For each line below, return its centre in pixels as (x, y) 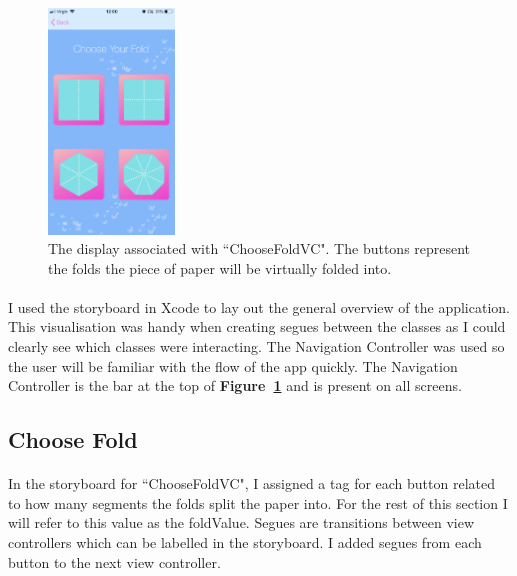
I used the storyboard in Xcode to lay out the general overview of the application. (259, 306)
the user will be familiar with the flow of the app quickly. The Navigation (233, 365)
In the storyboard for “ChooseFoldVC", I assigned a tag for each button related (252, 483)
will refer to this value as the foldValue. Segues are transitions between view (241, 522)
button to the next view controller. (114, 561)
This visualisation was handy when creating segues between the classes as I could (257, 326)
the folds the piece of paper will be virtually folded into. (220, 267)
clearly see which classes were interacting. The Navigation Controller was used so (256, 346)
